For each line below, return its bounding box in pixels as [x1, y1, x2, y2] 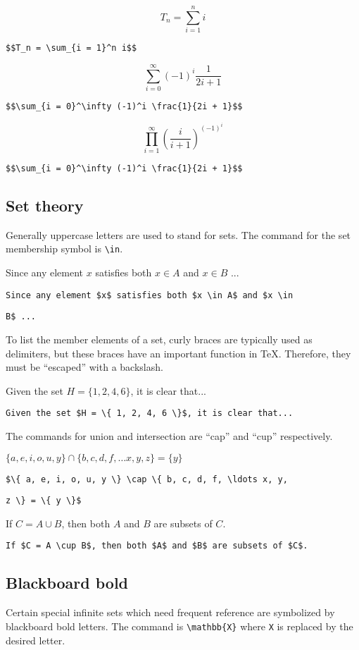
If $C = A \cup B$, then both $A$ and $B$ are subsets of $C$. [6, 541, 308, 551]
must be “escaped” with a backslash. [6, 360, 163, 374]
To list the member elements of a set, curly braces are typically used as [6, 331, 313, 346]
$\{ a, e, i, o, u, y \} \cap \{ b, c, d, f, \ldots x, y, [6, 474, 288, 484]
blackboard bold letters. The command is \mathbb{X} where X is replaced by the [6, 618, 353, 633]
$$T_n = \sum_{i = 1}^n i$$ [6, 43, 137, 54]
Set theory [6, 194, 84, 216]
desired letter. [6, 632, 65, 647]
